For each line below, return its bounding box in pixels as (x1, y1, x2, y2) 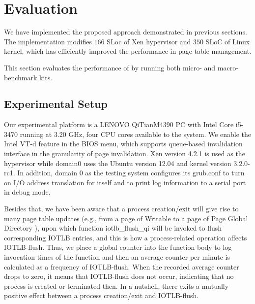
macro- (217, 62, 238, 72)
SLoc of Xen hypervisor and (107, 36, 191, 46)
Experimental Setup (4, 96, 108, 111)
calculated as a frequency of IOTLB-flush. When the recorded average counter (4, 261, 239, 271)
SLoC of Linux (205, 36, 250, 46)
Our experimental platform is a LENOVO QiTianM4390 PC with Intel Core (4, 119, 234, 130)
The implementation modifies (4, 36, 92, 46)
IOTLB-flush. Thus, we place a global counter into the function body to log (4, 242, 232, 252)
